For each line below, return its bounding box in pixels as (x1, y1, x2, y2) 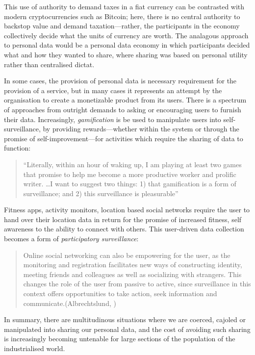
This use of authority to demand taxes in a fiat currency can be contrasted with (4, 1, 245, 11)
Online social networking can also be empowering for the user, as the (23, 250, 230, 260)
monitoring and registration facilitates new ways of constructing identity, (23, 259, 242, 270)
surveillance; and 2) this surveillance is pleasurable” (23, 188, 178, 198)
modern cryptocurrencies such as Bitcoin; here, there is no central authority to (4, 11, 240, 21)
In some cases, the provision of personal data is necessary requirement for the (4, 76, 237, 86)
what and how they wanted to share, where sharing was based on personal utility (4, 49, 248, 59)
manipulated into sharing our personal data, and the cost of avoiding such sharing (4, 324, 251, 334)
